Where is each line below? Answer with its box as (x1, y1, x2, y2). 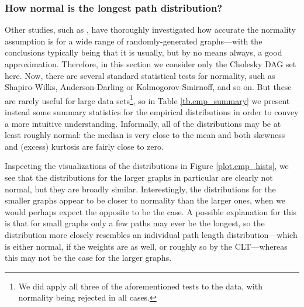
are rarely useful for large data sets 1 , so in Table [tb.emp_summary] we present (5, 92, 290, 106)
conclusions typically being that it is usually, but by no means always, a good (5, 46, 282, 58)
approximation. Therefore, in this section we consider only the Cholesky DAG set (5, 58, 296, 70)
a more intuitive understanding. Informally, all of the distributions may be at (5, 117, 281, 129)
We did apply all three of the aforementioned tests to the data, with (18, 280, 262, 292)
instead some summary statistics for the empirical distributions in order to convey (5, 106, 299, 118)
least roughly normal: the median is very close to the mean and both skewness (5, 129, 285, 141)
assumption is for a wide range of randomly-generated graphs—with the (5, 35, 262, 47)
